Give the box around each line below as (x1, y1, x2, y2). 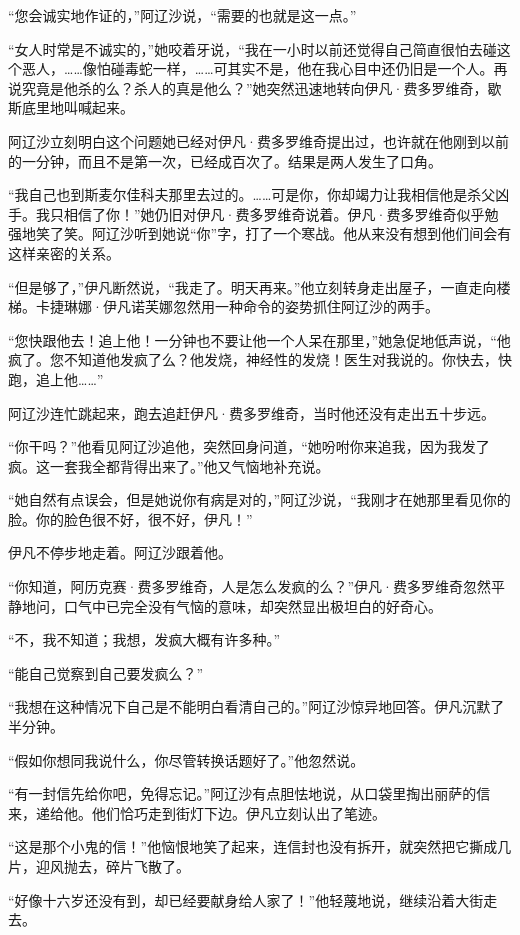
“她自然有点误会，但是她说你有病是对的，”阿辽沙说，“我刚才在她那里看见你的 (8, 489, 511, 510)
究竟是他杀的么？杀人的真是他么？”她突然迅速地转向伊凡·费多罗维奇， (21, 77, 488, 98)
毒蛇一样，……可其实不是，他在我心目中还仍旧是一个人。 (124, 58, 494, 79)
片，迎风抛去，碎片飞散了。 (8, 856, 190, 876)
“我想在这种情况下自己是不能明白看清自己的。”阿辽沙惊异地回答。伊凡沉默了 (8, 696, 505, 717)
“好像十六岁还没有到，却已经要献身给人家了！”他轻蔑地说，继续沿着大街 (8, 889, 484, 910)
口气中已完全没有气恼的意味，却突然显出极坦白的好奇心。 (63, 595, 442, 616)
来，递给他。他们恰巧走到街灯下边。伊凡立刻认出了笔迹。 (8, 802, 386, 823)
